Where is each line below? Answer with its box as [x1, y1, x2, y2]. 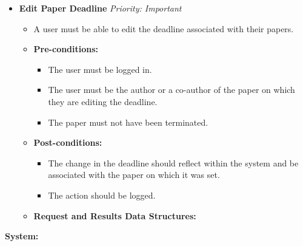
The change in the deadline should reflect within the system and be [48, 156, 299, 169]
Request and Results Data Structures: [33, 209, 196, 222]
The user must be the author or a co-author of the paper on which [48, 83, 295, 96]
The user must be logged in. [48, 63, 152, 75]
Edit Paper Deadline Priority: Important [19, 2, 182, 14]
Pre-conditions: [33, 43, 99, 55]
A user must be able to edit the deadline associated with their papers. [33, 22, 294, 35]
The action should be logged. [48, 188, 156, 201]
